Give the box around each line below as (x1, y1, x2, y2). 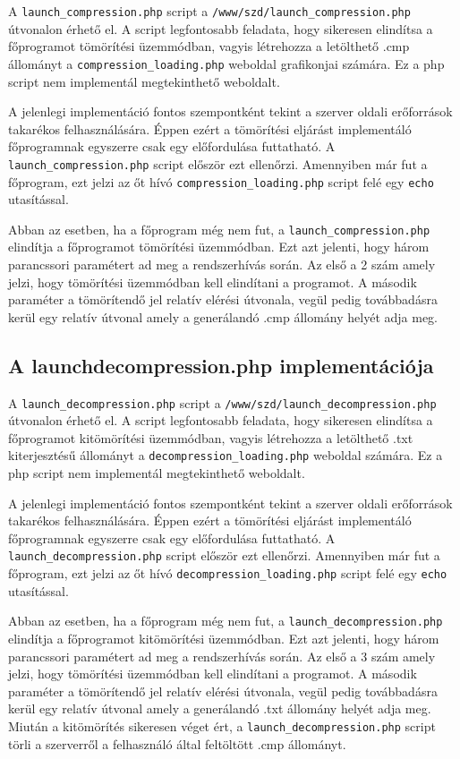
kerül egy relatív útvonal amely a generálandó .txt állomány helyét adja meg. (8, 699, 431, 718)
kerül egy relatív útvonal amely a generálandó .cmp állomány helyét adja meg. (8, 307, 439, 326)
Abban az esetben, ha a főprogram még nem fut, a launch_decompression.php (8, 611, 443, 630)
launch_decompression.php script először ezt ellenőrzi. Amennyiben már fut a (8, 546, 440, 565)
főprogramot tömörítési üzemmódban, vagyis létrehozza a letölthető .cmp (8, 37, 410, 55)
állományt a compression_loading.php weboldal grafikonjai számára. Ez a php (8, 54, 445, 72)
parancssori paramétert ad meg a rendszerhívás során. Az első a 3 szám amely (8, 646, 436, 665)
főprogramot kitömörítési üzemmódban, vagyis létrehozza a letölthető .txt (8, 428, 413, 447)
